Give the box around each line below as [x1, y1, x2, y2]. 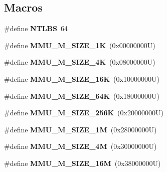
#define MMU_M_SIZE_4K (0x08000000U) [4, 57, 155, 67]
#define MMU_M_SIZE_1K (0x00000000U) [4, 40, 155, 50]
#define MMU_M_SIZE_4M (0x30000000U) [4, 141, 157, 151]
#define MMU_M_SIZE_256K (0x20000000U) [4, 107, 163, 118]
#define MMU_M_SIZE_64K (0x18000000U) [4, 90, 159, 101]
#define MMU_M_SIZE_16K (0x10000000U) [4, 73, 159, 84]
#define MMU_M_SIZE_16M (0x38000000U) [4, 157, 161, 168]
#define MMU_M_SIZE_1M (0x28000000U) [4, 124, 157, 134]
